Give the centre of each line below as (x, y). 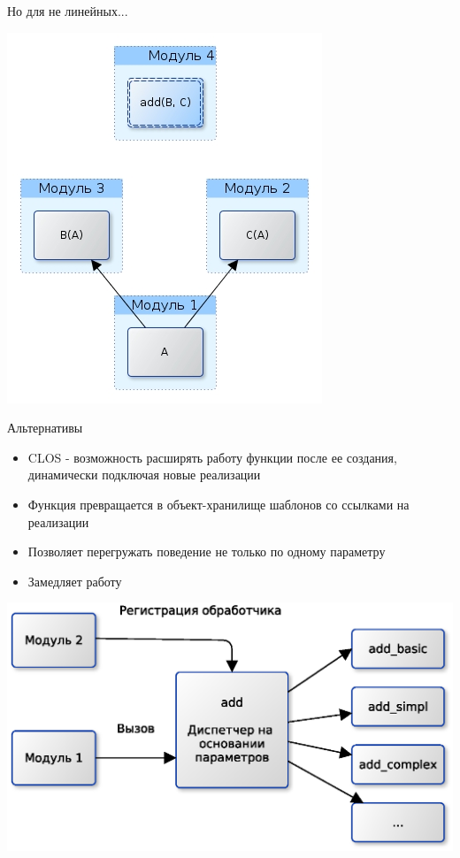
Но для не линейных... (68, 11)
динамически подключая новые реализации (144, 475)
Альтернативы (45, 428)
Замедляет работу (75, 581)
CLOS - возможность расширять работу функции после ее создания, (212, 457)
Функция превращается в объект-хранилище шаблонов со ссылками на (218, 504)
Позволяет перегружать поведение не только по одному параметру (207, 552)
